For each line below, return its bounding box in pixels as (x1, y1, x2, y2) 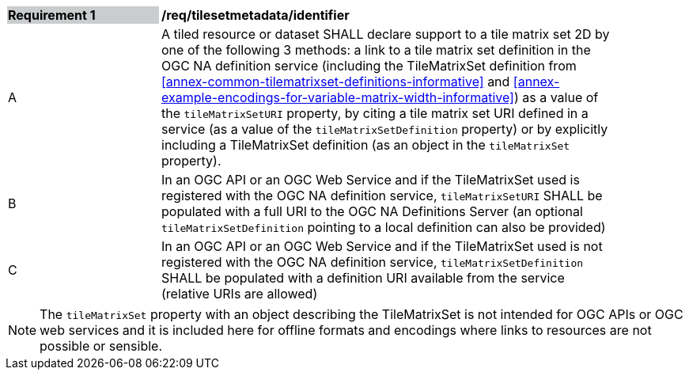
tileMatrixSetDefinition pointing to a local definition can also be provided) (161, 219, 606, 235)
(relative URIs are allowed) (161, 286, 318, 302)
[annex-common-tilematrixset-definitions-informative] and (161, 74, 510, 89)
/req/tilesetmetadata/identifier (161, 7, 350, 23)
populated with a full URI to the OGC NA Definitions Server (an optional (161, 203, 583, 219)
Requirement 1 (8, 7, 96, 23)
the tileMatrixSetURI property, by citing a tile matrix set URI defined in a (161, 105, 589, 121)
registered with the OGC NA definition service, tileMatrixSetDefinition (161, 254, 584, 270)
